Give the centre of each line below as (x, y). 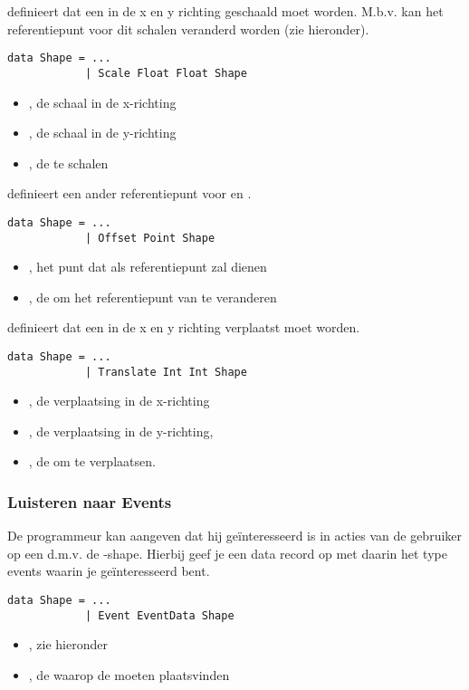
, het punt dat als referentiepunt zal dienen (148, 267)
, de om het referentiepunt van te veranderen (153, 297)
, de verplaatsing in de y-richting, (121, 431)
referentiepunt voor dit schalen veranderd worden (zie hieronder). (188, 29)
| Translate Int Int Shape (166, 372)
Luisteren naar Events (90, 501)
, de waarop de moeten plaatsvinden (129, 674)
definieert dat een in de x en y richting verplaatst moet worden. (184, 327)
